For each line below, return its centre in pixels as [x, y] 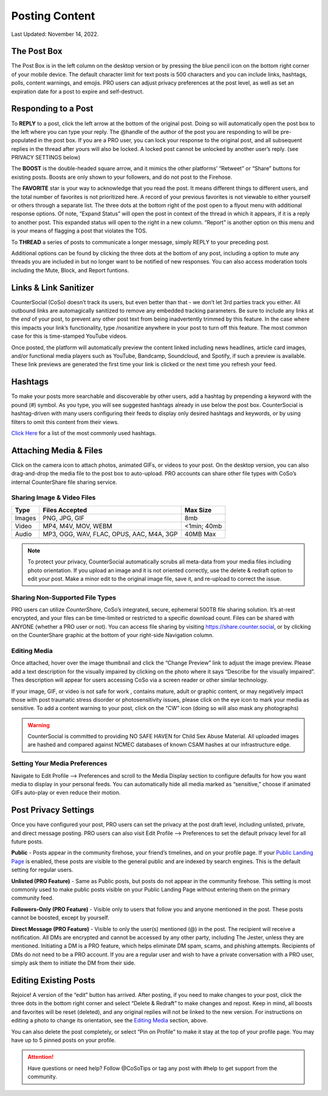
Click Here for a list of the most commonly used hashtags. [84, 433]
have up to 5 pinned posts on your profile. [63, 1040]
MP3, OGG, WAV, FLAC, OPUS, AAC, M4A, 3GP [111, 534]
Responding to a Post [52, 109]
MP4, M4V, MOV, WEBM [77, 526]
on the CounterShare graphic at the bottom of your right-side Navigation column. [112, 635]
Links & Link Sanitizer [53, 288]
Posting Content [53, 16]
